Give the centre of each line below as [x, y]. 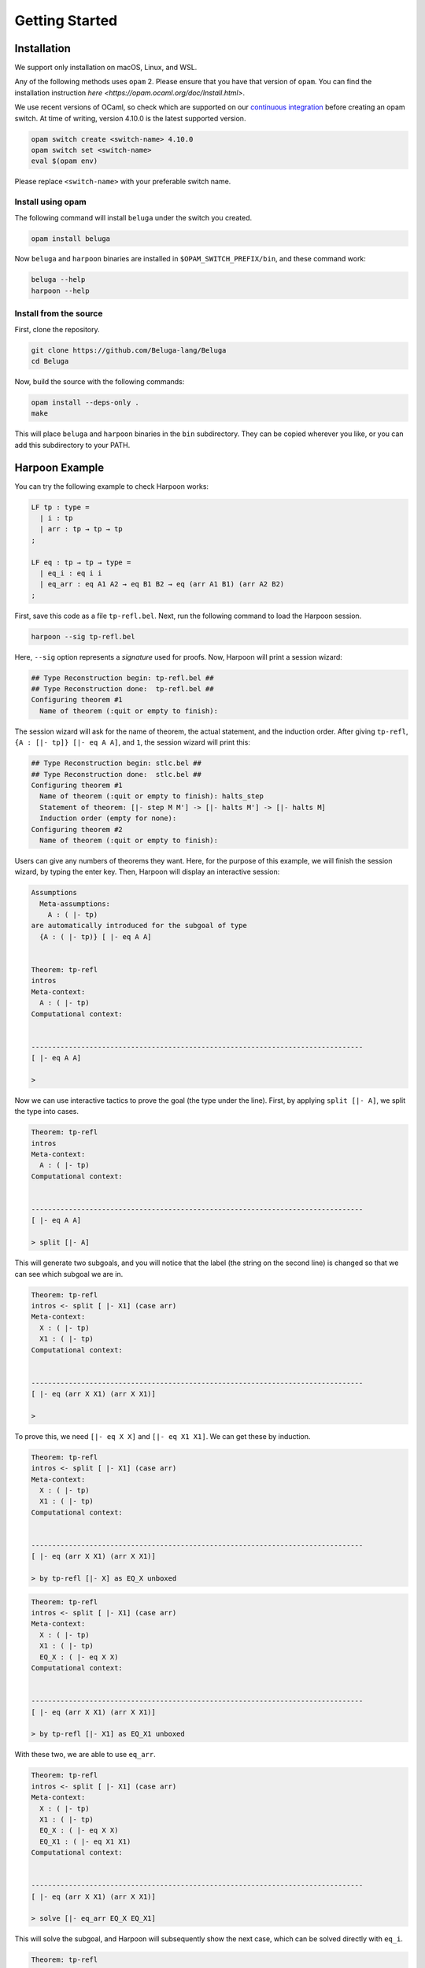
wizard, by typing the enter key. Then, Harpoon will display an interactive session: [147, 872]
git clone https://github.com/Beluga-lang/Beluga [129, 350]
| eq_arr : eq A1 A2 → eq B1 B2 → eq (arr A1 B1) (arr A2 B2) [162, 584]
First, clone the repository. [57, 329]
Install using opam [50, 202]
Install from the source [59, 313]
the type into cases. [46, 1112]
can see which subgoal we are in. [69, 1274]
